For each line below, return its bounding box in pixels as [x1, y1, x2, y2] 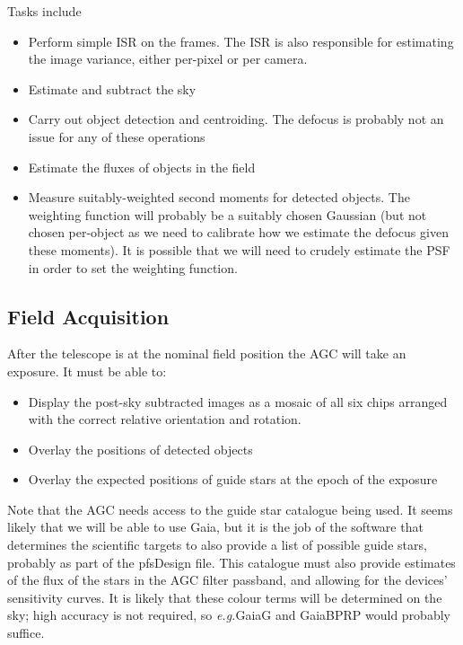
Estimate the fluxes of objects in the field [28, 157, 256, 176]
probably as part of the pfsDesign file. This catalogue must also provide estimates [7, 552, 456, 571]
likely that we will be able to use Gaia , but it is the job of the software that [7, 517, 424, 536]
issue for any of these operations [28, 127, 205, 146]
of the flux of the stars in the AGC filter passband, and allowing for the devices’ [7, 570, 448, 589]
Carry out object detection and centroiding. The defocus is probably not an [28, 110, 444, 128]
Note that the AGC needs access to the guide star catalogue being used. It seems [7, 499, 453, 518]
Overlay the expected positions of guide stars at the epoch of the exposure [28, 470, 438, 489]
